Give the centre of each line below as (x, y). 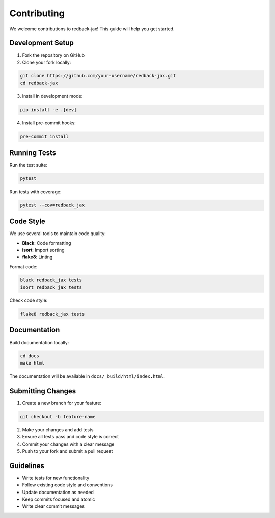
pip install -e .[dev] (48, 110)
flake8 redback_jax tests (52, 314)
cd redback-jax (39, 83)
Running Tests (33, 153)
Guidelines (27, 466)
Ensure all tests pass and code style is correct (71, 437)
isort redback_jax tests (51, 287)
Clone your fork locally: (47, 62)
